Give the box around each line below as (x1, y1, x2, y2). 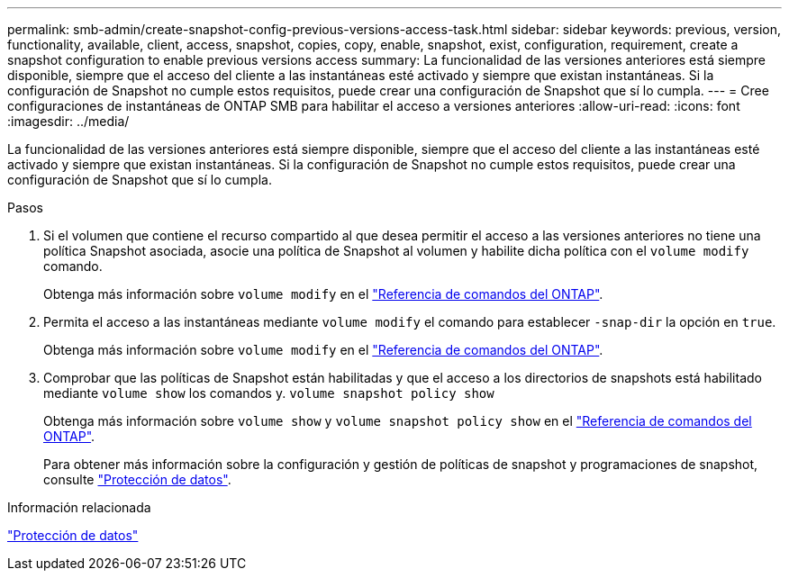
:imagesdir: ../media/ (7, 113, 130, 129)
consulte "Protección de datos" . (43, 472, 231, 487)
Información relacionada (7, 500, 151, 515)
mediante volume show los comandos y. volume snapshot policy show (43, 385, 494, 401)
